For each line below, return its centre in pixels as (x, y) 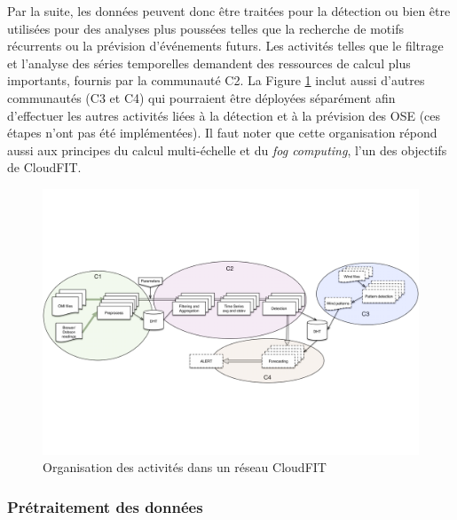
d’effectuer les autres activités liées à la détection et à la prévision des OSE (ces (224, 115)
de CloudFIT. (44, 167)
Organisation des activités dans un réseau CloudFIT (185, 467)
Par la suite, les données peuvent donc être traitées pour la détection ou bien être (229, 11)
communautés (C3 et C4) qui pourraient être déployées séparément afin (201, 97)
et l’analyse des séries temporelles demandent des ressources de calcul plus (209, 63)
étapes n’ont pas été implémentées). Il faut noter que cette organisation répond (222, 133)
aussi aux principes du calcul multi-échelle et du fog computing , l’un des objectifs (227, 150)
